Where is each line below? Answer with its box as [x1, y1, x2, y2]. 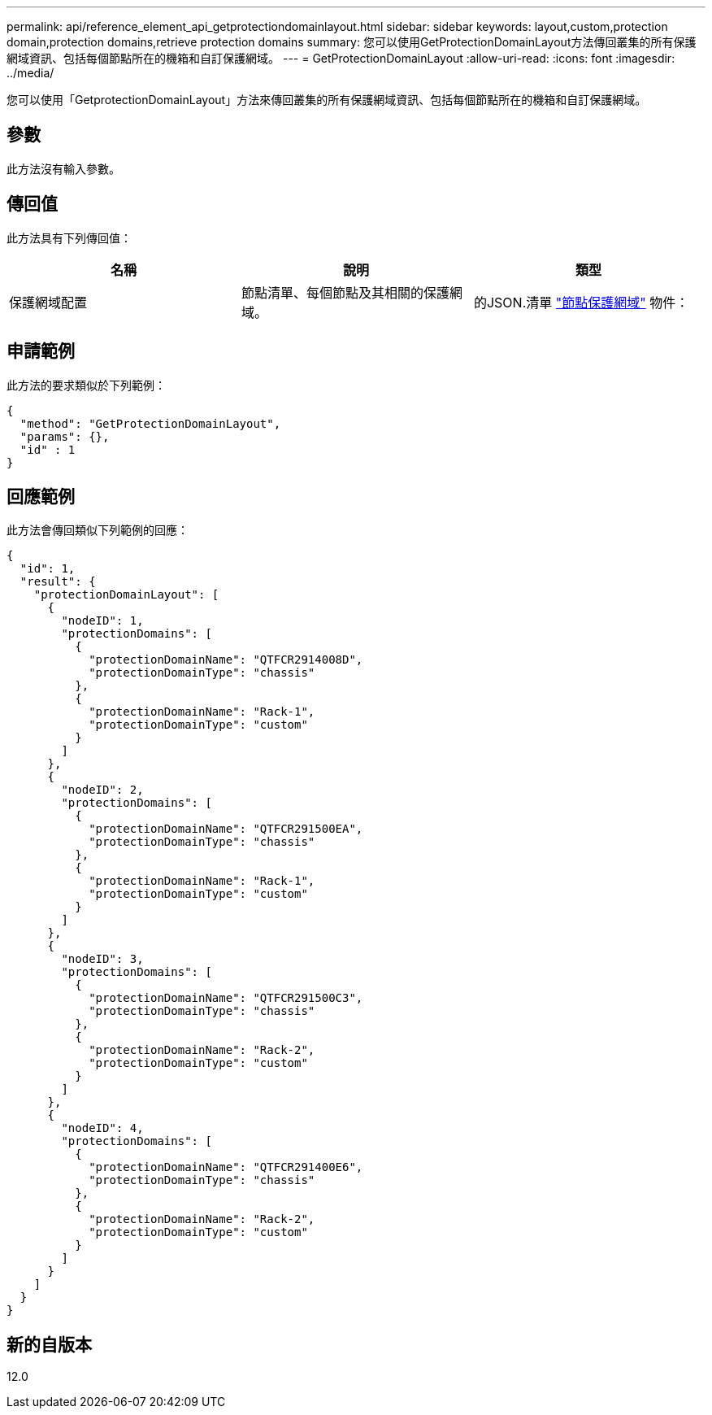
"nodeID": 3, [61, 952, 144, 966]
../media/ [7, 66, 54, 80]
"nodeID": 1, [61, 614, 144, 628]
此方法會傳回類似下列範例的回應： [7, 523, 189, 538]
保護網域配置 [9, 294, 88, 311]
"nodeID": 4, [61, 1121, 144, 1135]
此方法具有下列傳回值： [7, 230, 132, 245]
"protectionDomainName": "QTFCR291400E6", [89, 1160, 363, 1174]
